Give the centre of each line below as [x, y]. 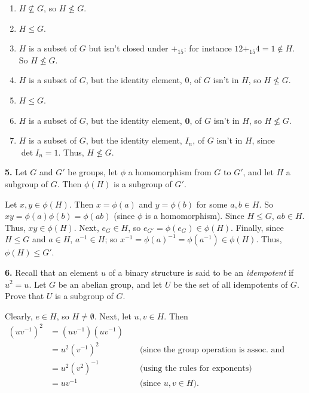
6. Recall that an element [52, 272]
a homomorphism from [170, 172]
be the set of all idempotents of [231, 284]
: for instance [208, 48]
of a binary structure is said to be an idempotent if [201, 272]
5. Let [16, 172]
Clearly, [19, 316]
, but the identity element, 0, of [143, 80]
